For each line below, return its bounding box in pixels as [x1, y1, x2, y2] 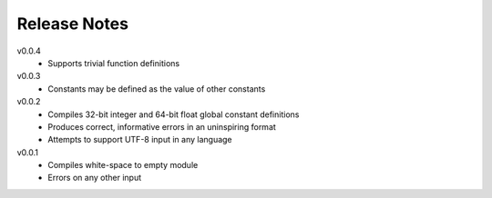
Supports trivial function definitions [47, 57, 180, 68]
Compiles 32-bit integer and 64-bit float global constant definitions [47, 109, 300, 120]
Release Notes [16, 14, 129, 34]
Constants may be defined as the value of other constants [47, 83, 266, 94]
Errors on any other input [47, 173, 141, 183]
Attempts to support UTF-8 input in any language [47, 134, 232, 145]
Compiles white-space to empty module [47, 160, 199, 171]
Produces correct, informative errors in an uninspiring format [47, 121, 277, 132]
